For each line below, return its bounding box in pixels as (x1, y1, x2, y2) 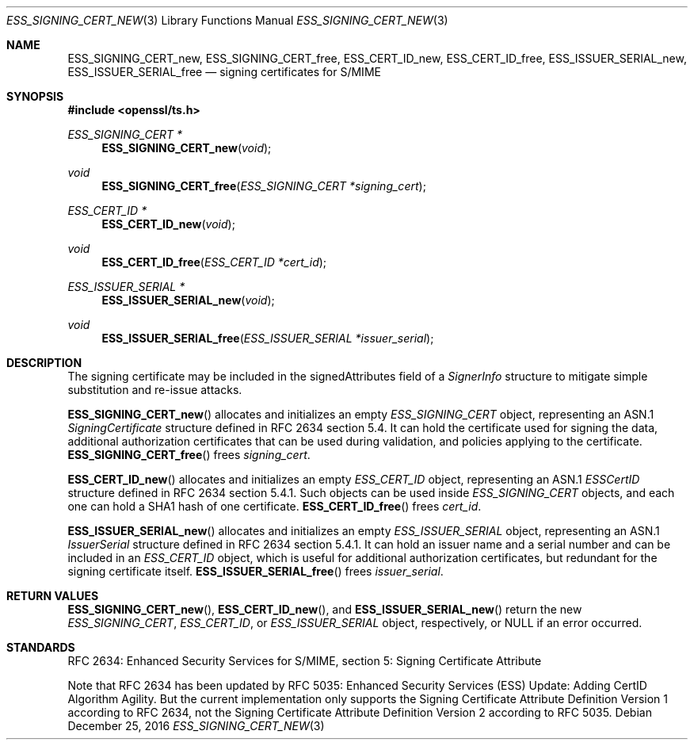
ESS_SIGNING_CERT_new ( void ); (101, 141, 272, 155)
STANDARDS (6, 641, 75, 654)
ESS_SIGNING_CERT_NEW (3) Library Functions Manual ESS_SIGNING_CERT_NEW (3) (6, 13, 448, 27)
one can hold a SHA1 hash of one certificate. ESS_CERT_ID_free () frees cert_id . (67, 499, 482, 513)
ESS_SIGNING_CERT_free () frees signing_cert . (67, 448, 311, 461)
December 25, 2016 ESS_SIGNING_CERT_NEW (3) (67, 719, 325, 733)
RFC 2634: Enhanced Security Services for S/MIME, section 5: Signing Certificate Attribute (67, 654, 542, 668)
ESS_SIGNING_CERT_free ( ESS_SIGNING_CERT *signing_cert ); (101, 179, 426, 193)
